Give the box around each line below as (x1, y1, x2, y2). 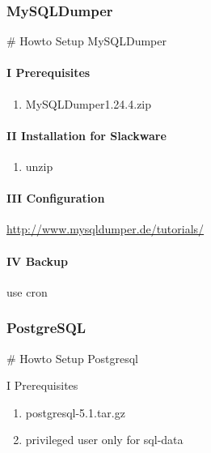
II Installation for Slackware (6, 126, 167, 143)
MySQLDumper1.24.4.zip (25, 95, 152, 112)
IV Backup (6, 252, 69, 269)
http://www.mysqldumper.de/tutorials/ (6, 220, 205, 237)
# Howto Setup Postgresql (6, 349, 138, 366)
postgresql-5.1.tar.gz (25, 404, 125, 421)
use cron (6, 283, 48, 300)
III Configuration (6, 190, 105, 207)
